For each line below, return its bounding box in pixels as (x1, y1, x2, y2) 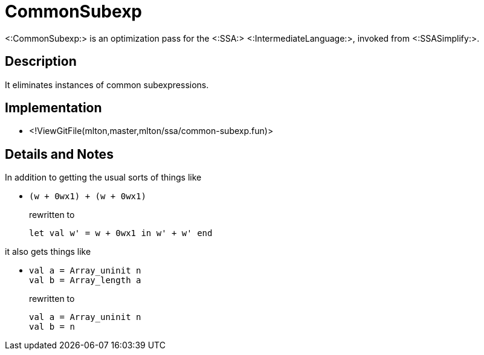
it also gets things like (5, 246, 91, 257)
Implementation (5, 100, 102, 116)
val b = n (29, 322, 75, 332)
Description (5, 54, 77, 69)
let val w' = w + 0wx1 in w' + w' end (29, 228, 213, 238)
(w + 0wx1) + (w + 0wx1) (29, 191, 146, 202)
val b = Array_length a (29, 275, 141, 286)
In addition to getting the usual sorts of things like (5, 172, 202, 183)
